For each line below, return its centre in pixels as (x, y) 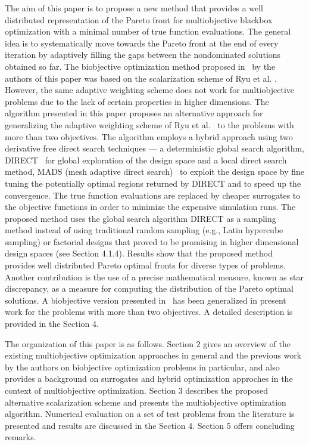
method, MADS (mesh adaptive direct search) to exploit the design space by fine (155, 171)
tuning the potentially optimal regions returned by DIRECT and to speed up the (153, 183)
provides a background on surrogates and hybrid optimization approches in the (149, 378)
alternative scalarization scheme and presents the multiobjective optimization (146, 402)
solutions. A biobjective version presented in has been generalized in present (146, 300)
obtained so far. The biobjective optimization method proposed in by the (140, 66)
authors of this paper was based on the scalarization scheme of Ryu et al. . (141, 78)
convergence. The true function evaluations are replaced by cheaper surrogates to (153, 195)
